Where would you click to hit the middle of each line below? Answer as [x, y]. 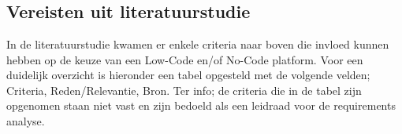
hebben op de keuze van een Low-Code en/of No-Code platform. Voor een [185, 59]
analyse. [26, 120]
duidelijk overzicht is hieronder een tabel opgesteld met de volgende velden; [188, 75]
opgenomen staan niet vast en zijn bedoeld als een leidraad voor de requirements [201, 105]
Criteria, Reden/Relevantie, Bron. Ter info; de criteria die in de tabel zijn [184, 90]
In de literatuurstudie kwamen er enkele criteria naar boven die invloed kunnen [198, 44]
